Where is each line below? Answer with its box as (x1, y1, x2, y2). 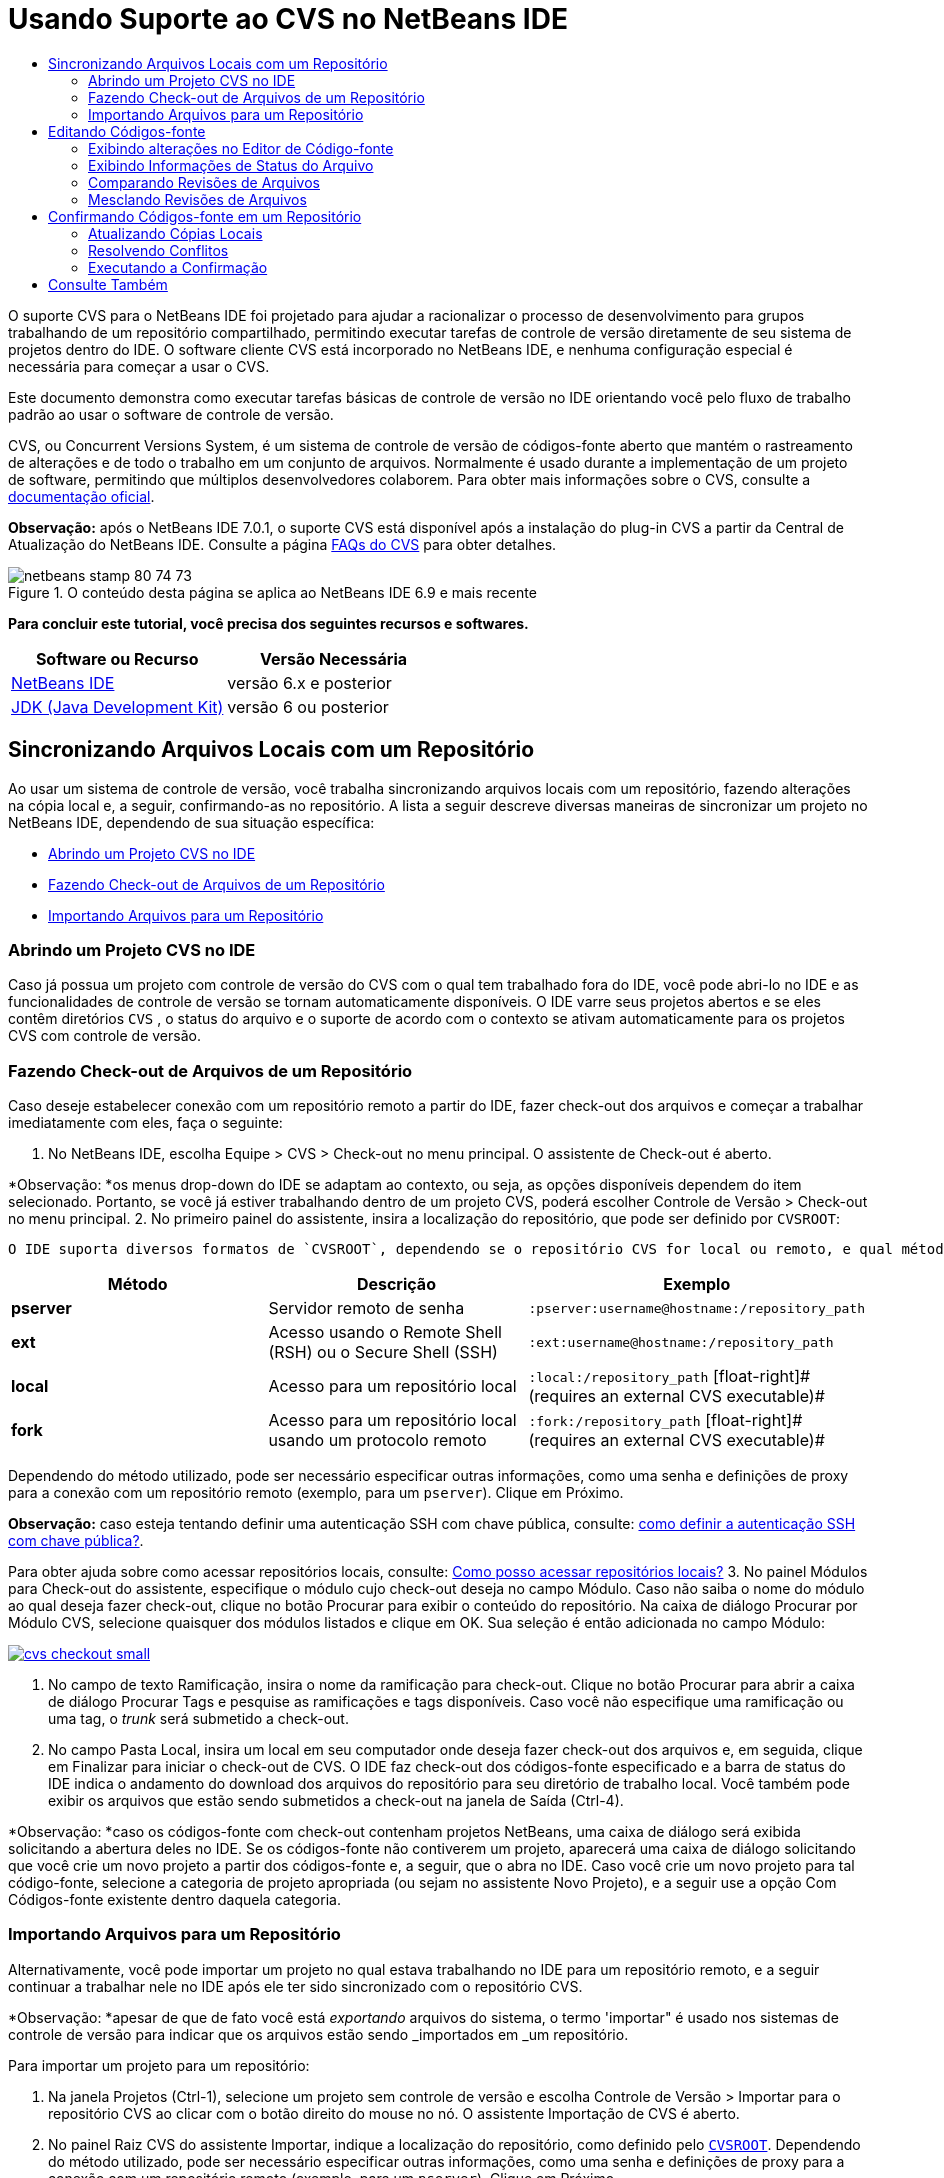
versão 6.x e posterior (227, 672, 392, 693)
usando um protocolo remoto (268, 1430, 487, 1451)
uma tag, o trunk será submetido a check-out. (48, 1710, 349, 1728)
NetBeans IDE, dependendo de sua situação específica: (8, 813, 375, 831)
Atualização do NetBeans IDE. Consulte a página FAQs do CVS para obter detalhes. (8, 535, 557, 553)
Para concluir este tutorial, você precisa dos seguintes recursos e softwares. (8, 614, 529, 632)
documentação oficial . (8, 487, 155, 505)
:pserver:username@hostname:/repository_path (528, 1300, 865, 1316)
